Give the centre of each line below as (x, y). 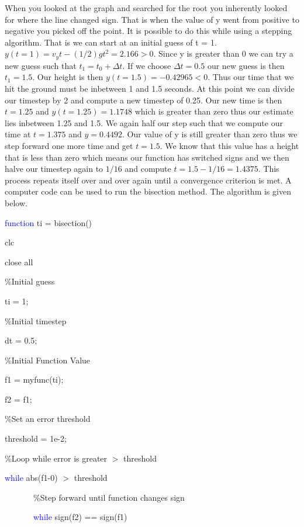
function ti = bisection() (49, 222)
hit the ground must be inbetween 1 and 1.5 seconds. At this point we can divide (150, 89)
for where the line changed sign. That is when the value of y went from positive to (152, 19)
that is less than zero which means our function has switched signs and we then (147, 157)
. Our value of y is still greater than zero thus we (210, 134)
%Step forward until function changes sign (109, 497)
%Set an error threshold (48, 419)
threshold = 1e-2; (36, 438)
